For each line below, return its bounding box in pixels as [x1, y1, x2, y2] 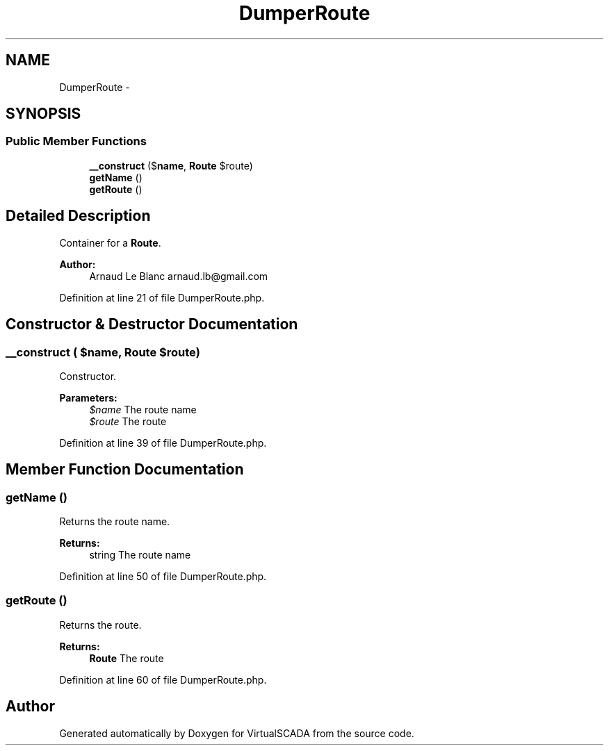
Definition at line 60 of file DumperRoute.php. [59, 673, 267, 686]
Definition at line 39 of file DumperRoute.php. [59, 436, 267, 449]
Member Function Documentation [6, 461, 244, 479]
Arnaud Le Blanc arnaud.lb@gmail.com [89, 270, 268, 282]
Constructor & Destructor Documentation [6, 315, 298, 333]
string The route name [89, 549, 191, 561]
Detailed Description [6, 207, 151, 225]
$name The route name [89, 403, 197, 415]
